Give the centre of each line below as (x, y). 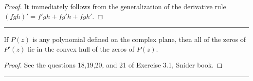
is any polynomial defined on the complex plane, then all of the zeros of (139, 39)
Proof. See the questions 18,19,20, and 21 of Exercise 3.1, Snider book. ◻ (113, 65)
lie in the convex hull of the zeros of (81, 48)
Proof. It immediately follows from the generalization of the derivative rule (115, 6)
